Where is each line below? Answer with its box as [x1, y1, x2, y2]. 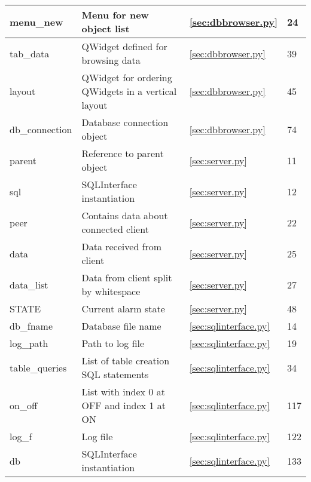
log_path [10, 336, 48, 350]
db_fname [10, 319, 53, 333]
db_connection [10, 122, 72, 136]
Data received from [81, 240, 162, 253]
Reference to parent [81, 146, 164, 160]
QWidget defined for [81, 39, 167, 53]
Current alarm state [81, 302, 165, 315]
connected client [81, 222, 149, 236]
